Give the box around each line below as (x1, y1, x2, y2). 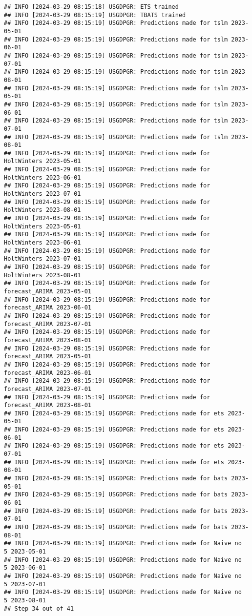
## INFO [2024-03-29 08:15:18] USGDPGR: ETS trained (4, 3, 179, 10)
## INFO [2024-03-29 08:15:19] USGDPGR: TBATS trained (4, 11, 186, 19)
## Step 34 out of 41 (4, 605, 74, 612)
